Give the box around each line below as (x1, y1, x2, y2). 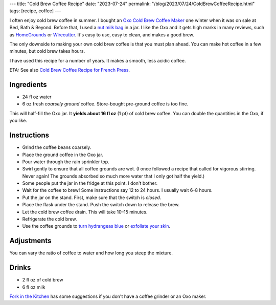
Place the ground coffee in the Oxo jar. (22, 151, 103, 158)
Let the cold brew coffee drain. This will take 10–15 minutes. (22, 209, 148, 215)
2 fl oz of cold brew (22, 277, 63, 283)
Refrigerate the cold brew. (22, 216, 77, 222)
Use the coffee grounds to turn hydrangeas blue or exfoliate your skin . (22, 223, 171, 229)
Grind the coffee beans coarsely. (22, 144, 91, 150)
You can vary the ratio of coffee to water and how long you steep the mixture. (9, 250, 173, 256)
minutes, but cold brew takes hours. (9, 48, 85, 54)
